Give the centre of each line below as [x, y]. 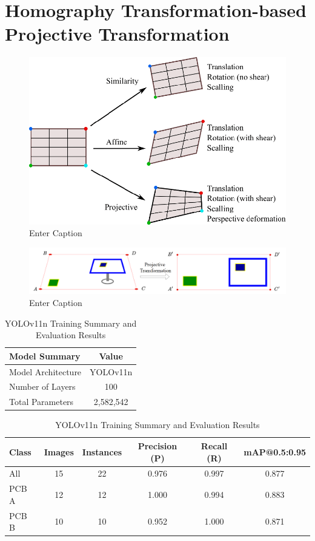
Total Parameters [41, 402]
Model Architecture [45, 371]
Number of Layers [42, 386]
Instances [102, 451]
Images [59, 451]
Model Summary [45, 356]
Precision [157, 445]
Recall [214, 445]
